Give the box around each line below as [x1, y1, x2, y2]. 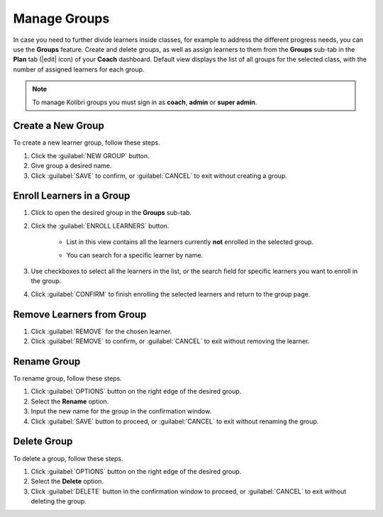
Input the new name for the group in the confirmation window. [30, 407, 212, 416]
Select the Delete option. [30, 477, 104, 486]
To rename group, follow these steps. [13, 374, 122, 383]
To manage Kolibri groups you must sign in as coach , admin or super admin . [32, 98, 257, 106]
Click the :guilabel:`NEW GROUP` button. [30, 151, 150, 160]
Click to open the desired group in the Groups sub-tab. [30, 209, 191, 217]
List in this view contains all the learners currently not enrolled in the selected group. [66, 238, 314, 246]
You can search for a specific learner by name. [66, 250, 204, 259]
